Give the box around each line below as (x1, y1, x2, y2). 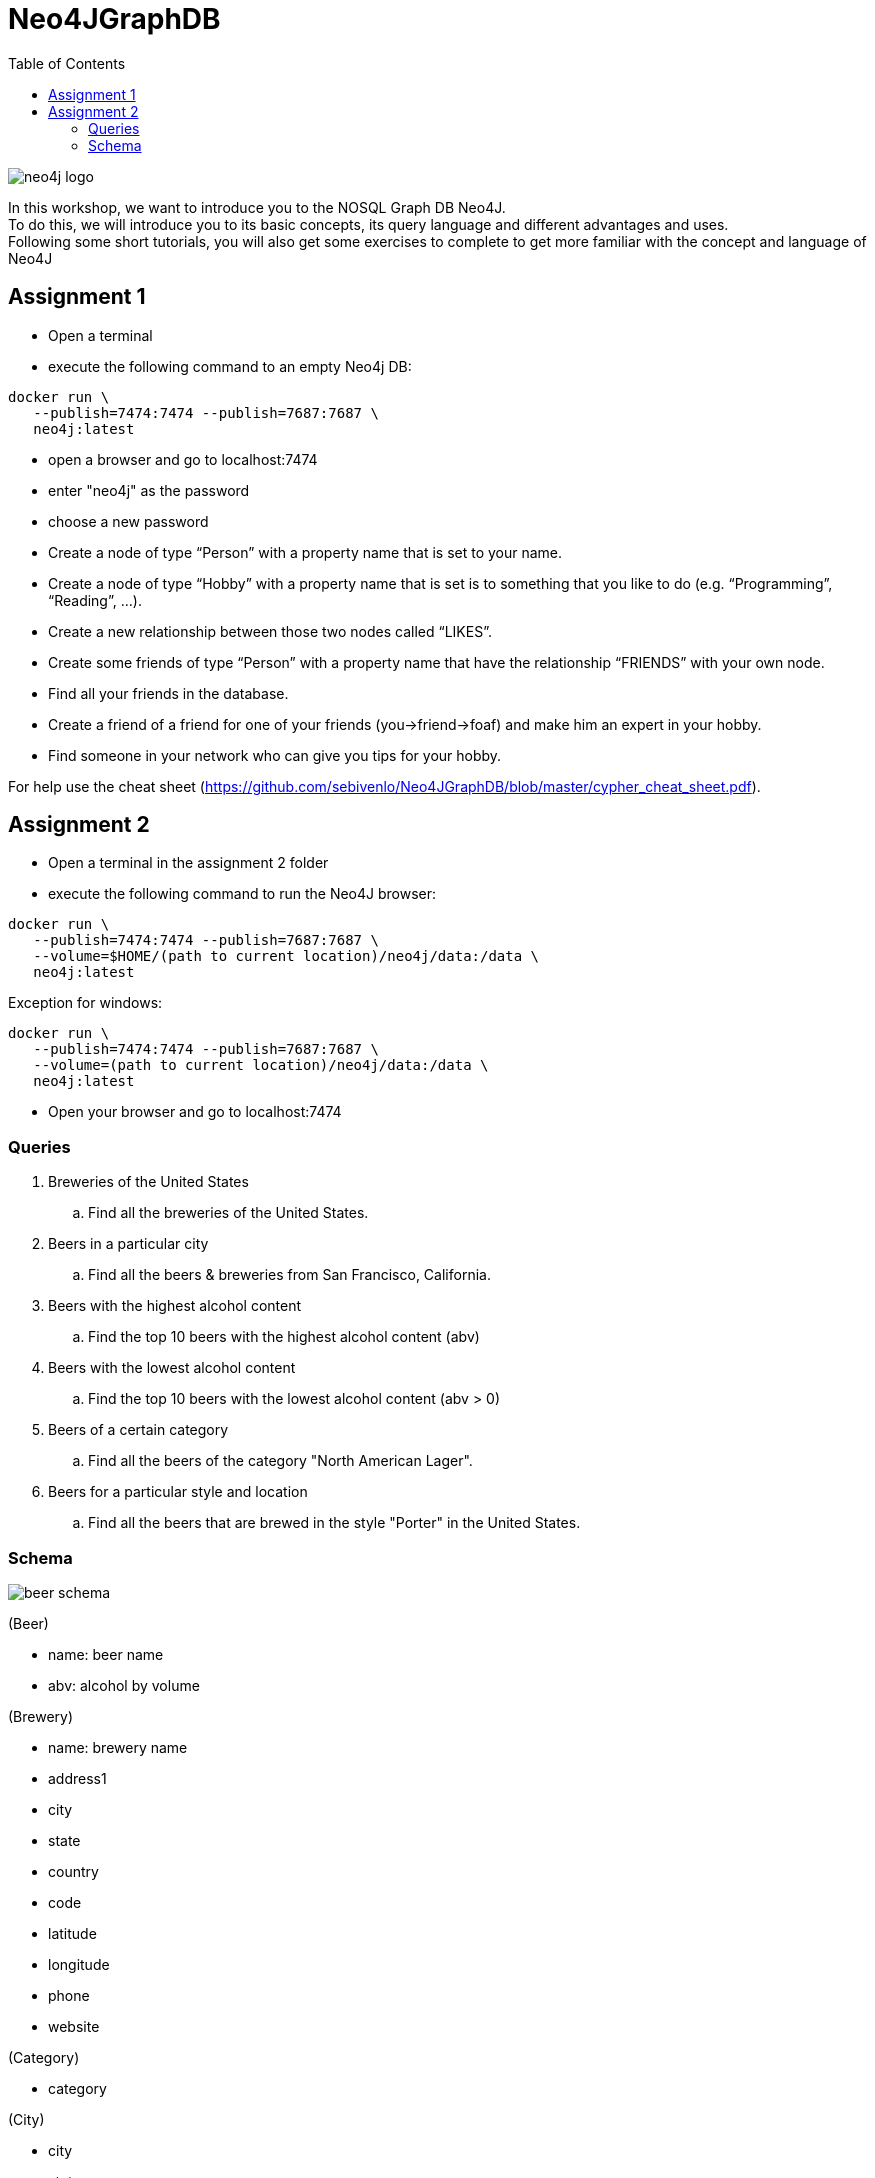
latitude (48, 1924, 97, 1942)
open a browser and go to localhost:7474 (48, 450, 318, 468)
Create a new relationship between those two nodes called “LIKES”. (48, 622, 492, 640)
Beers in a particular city (48, 1235, 209, 1253)
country (48, 1862, 99, 1880)
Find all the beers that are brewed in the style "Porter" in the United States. (88, 1514, 581, 1532)
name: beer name (48, 1645, 164, 1663)
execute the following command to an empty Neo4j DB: (48, 357, 412, 375)
